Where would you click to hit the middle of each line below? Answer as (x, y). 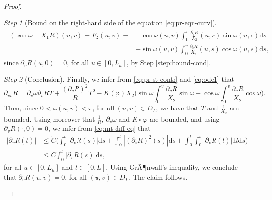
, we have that (177, 108)
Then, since (21, 108)
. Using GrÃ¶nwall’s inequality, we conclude (172, 167)
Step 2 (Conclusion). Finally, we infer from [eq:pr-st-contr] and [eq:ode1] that (119, 79)
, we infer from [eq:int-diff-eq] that (99, 128)
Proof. (13, 6)
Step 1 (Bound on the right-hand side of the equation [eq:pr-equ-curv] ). (110, 22)
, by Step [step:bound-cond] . (169, 63)
